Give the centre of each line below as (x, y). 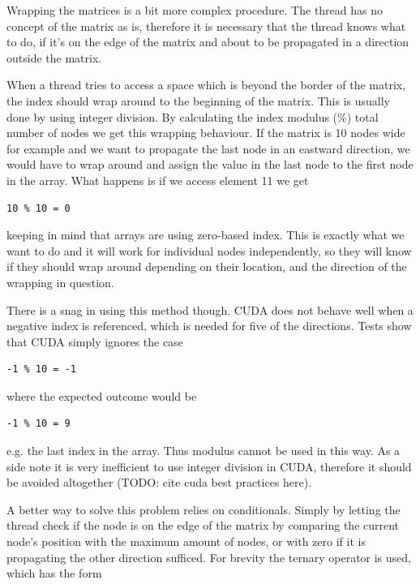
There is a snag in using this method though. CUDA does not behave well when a (210, 309)
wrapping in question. (60, 282)
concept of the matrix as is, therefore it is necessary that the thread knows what (206, 26)
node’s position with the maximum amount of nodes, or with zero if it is (186, 541)
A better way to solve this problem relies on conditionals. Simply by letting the (204, 509)
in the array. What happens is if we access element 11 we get (158, 180)
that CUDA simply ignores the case (95, 341)
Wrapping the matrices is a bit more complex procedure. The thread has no (195, 10)
